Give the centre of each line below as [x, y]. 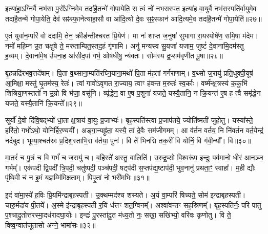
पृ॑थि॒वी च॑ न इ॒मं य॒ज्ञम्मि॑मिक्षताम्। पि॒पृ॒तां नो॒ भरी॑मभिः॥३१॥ [77, 177]
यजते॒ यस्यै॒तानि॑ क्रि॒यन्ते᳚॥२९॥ [44, 103]
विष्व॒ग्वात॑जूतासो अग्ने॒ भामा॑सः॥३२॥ [50, 225]
